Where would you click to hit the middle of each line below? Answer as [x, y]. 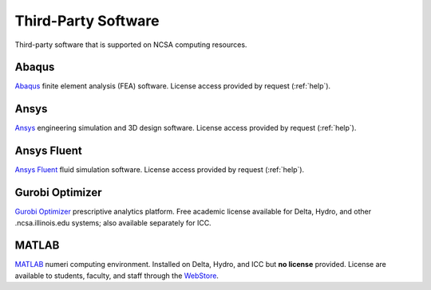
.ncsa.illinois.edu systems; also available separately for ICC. [113, 222]
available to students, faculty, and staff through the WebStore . [117, 276]
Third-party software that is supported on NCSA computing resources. [131, 45]
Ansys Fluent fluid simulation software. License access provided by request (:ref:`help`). [160, 170]
